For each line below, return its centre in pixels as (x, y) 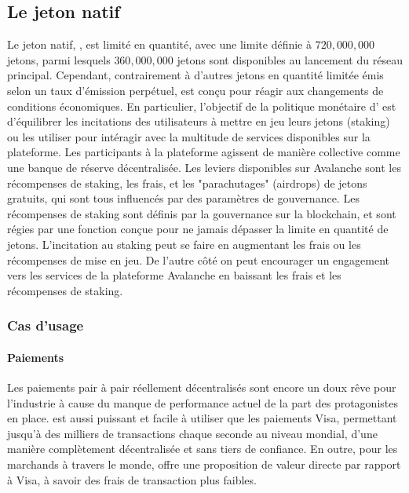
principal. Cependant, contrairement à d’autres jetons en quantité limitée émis (195, 75)
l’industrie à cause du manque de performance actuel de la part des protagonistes (203, 402)
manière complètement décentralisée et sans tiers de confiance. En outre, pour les (203, 449)
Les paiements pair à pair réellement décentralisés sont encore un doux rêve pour (202, 387)
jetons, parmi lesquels (59, 59)
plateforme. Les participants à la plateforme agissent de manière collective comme (204, 152)
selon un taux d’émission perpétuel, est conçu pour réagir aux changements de (195, 90)
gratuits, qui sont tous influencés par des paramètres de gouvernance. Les (183, 198)
